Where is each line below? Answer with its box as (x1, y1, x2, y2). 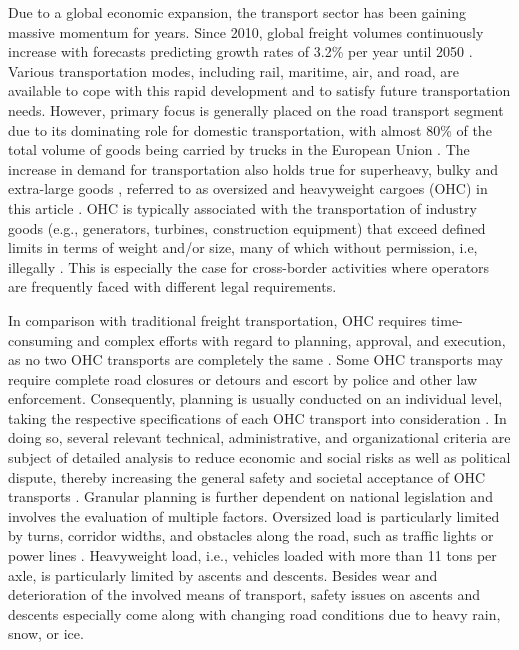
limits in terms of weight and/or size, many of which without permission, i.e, (8, 237, 478, 258)
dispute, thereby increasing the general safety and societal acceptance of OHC (8, 466, 486, 487)
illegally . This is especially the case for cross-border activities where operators (8, 256, 490, 277)
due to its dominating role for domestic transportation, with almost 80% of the (8, 119, 492, 140)
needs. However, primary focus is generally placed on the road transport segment (8, 99, 504, 120)
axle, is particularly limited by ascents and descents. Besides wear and (8, 564, 438, 585)
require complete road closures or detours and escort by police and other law (8, 368, 478, 389)
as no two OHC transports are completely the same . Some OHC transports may (8, 349, 503, 370)
